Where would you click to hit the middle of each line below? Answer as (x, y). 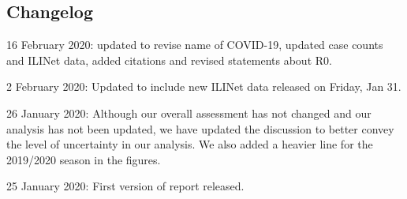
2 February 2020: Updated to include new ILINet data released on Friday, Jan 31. (204, 86)
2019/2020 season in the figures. (84, 159)
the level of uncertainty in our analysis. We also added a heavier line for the (190, 144)
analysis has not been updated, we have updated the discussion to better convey (200, 128)
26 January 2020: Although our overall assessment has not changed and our (189, 113)
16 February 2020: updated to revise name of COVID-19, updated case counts (195, 45)
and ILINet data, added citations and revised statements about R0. (169, 60)
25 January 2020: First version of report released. (125, 186)
